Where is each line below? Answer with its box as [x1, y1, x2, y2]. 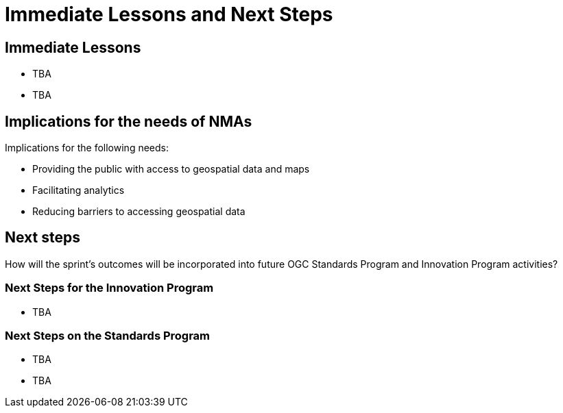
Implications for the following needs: [5, 142, 169, 154]
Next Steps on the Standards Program [5, 328, 211, 342]
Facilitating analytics [32, 184, 125, 197]
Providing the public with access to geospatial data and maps [32, 163, 310, 175]
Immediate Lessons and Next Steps [5, 3, 333, 26]
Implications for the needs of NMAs [5, 112, 252, 130]
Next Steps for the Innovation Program [5, 281, 214, 295]
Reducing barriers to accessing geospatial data [32, 205, 245, 218]
